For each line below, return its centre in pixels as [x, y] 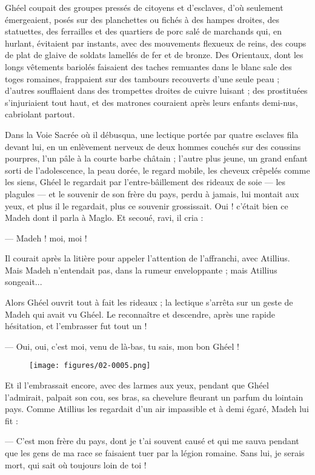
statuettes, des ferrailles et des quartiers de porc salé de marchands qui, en [143, 31]
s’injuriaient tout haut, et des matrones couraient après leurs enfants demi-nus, [151, 102]
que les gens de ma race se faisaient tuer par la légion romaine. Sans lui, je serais [155, 453]
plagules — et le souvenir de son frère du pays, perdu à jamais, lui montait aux [152, 193]
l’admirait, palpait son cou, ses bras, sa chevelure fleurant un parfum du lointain [154, 397]
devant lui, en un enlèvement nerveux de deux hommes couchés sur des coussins [153, 146]
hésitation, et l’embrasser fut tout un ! [76, 326]
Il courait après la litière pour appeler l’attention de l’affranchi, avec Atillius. [148, 258]
